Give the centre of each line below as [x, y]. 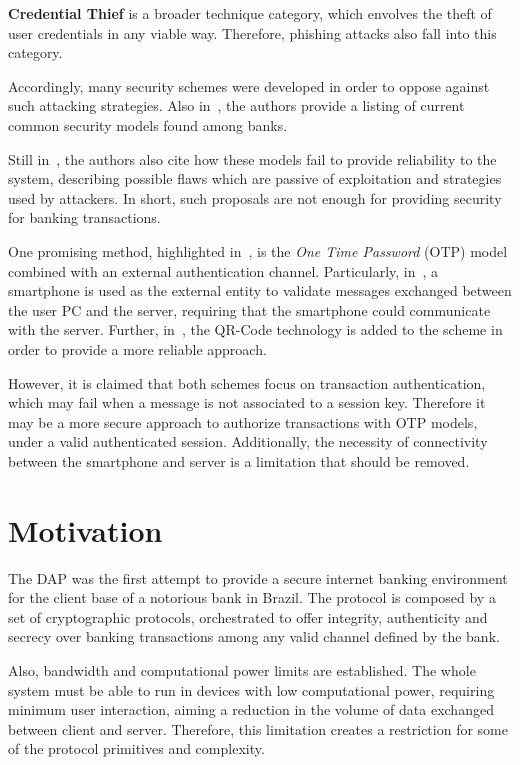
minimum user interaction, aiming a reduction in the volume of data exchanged [251, 709]
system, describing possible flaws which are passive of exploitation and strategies [255, 178]
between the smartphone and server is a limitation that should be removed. [239, 460]
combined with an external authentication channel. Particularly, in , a [223, 270]
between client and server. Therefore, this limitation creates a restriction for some [258, 728]
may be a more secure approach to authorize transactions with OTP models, [243, 421]
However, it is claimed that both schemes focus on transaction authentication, [247, 382]
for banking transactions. [84, 217]
